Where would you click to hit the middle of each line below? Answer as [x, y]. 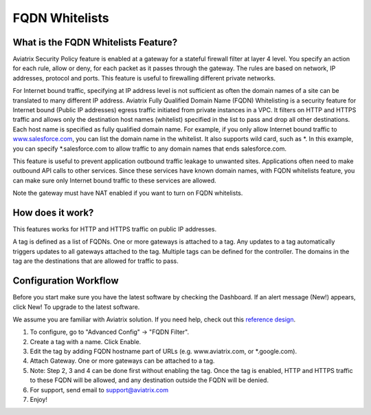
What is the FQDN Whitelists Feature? [95, 42]
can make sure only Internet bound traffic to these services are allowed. [114, 180]
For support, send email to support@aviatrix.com [99, 390]
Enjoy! [39, 400]
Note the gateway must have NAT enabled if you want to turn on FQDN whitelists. [128, 193]
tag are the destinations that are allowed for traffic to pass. [95, 261]
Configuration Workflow [66, 281]
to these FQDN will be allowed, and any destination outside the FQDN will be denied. [149, 380]
